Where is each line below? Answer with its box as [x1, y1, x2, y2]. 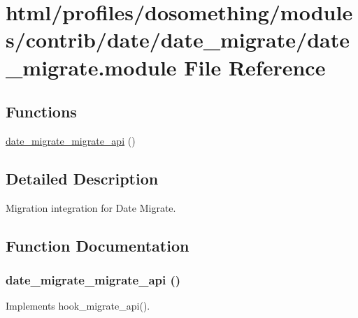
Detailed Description [6, 167, 159, 189]
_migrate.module [6, 52, 177, 81]
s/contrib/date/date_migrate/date [6, 25, 350, 54]
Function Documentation [6, 234, 189, 256]
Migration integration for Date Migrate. [6, 200, 176, 215]
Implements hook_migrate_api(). [6, 298, 150, 313]
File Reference [184, 52, 326, 81]
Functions [6, 101, 77, 122]
